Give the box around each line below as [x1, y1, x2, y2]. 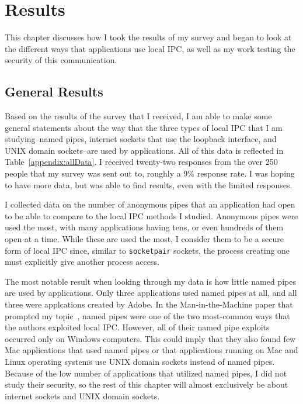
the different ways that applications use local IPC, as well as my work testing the [5, 42, 295, 54]
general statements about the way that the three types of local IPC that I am [5, 121, 283, 133]
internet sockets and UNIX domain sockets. [5, 389, 160, 402]
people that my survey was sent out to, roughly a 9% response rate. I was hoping [5, 167, 295, 179]
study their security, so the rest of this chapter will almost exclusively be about [5, 378, 288, 391]
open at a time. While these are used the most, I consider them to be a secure [5, 233, 284, 245]
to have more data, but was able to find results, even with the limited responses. [5, 178, 292, 191]
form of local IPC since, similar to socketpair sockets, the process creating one [5, 244, 290, 256]
